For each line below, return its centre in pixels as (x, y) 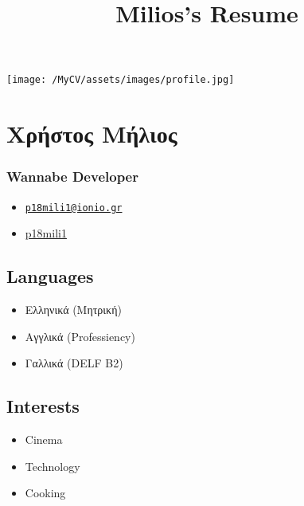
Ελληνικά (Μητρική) (73, 310)
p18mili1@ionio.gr (74, 208)
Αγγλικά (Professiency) (80, 336)
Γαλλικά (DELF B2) (74, 363)
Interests (43, 406)
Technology (53, 466)
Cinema (44, 439)
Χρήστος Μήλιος (92, 133)
